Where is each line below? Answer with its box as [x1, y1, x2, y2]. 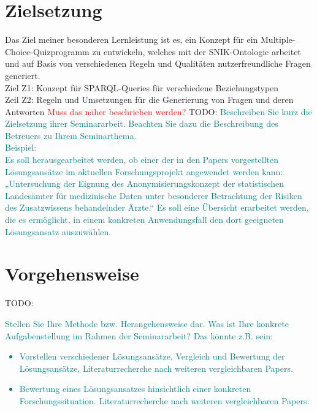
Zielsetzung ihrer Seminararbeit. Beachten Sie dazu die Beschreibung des [5, 117, 278, 130]
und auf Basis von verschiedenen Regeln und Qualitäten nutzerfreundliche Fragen [5, 57, 311, 70]
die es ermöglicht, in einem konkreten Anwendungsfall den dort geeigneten [5, 213, 284, 226]
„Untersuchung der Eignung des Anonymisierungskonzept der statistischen [5, 177, 285, 190]
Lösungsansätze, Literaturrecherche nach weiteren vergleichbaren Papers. [19, 361, 293, 374]
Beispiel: [5, 141, 37, 154]
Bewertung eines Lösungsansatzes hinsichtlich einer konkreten [19, 382, 251, 395]
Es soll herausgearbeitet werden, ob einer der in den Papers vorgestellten [5, 153, 278, 166]
